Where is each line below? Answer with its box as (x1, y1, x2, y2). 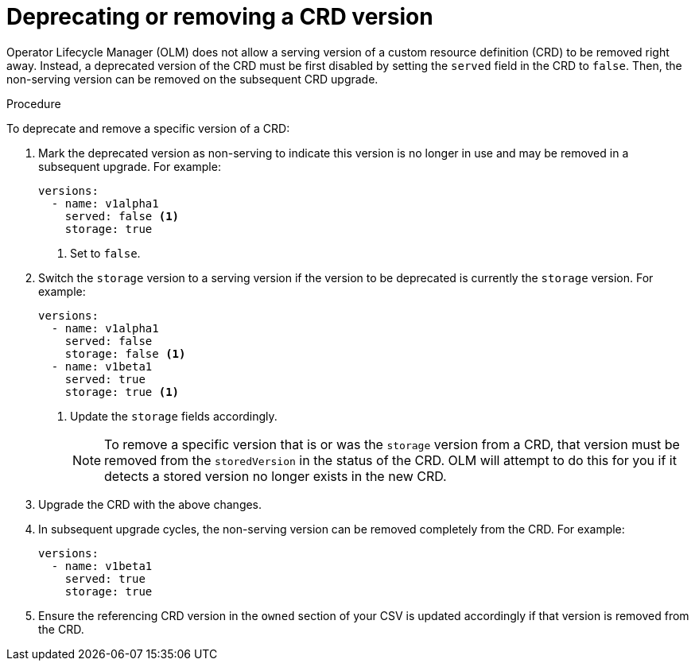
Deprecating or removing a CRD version (6, 3, 433, 30)
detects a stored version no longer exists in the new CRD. (104, 467, 447, 484)
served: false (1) (64, 209, 180, 223)
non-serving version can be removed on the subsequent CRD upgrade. (6, 72, 379, 86)
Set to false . (70, 246, 141, 260)
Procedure (6, 96, 61, 111)
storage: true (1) (64, 385, 180, 398)
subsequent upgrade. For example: (38, 159, 221, 173)
